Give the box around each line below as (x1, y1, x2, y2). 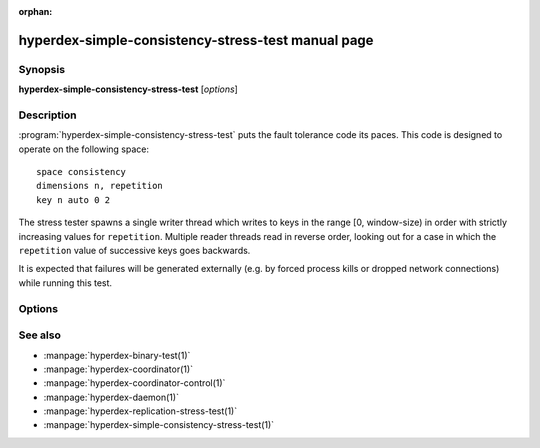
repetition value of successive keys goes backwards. (18, 245, 251, 257)
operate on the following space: (18, 143, 150, 155)
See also (18, 328, 62, 342)
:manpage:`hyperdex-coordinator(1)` (43, 363, 194, 375)
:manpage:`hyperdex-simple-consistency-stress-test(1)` (43, 419, 275, 431)
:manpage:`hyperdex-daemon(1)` (43, 391, 180, 403)
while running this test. (18, 276, 113, 289)
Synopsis (18, 62, 65, 76)
